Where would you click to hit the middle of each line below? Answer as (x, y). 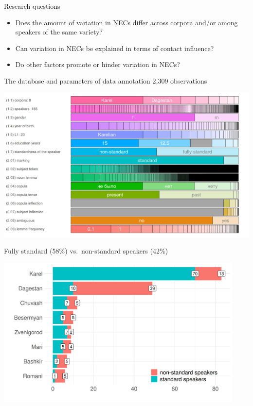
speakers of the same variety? (59, 32)
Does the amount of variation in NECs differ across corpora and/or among (126, 22)
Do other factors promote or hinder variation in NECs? (98, 64)
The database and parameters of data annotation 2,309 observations (106, 80)
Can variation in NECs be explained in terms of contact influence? (115, 48)
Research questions (32, 6)
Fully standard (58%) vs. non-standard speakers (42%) (86, 251)
